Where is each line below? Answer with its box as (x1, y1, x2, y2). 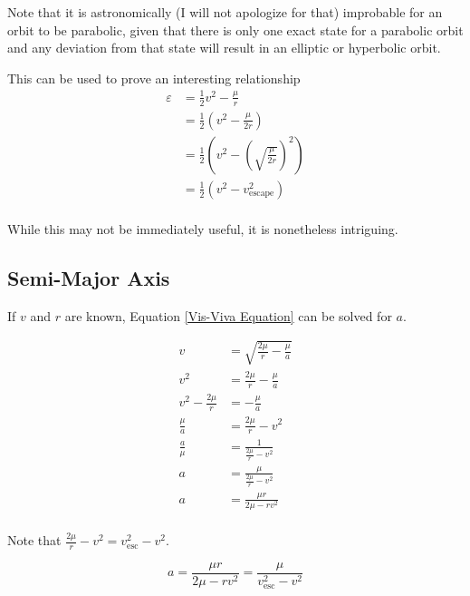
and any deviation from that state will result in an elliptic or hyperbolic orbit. (7, 38, 441, 57)
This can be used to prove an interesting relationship (7, 68, 301, 87)
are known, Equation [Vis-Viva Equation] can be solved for (64, 306, 392, 325)
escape (249, 189, 274, 199)
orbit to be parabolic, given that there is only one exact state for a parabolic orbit (7, 20, 464, 39)
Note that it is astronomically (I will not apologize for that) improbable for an (7, 3, 443, 21)
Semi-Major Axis (7, 263, 170, 291)
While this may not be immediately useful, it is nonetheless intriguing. (7, 219, 398, 238)
